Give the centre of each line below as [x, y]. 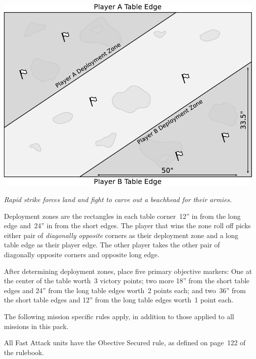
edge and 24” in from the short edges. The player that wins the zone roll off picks [128, 225]
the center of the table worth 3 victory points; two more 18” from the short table [127, 281]
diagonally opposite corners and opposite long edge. [82, 254]
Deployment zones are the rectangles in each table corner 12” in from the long [122, 216]
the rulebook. [24, 352]
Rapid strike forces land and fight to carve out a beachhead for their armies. [118, 199]
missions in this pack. [36, 326]
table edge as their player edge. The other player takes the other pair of [112, 245]
